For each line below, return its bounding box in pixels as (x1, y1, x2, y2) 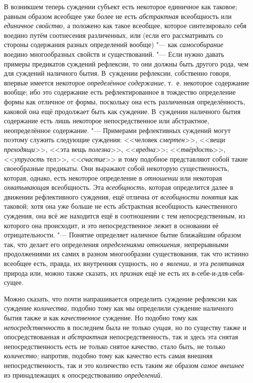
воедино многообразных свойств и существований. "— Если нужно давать (4, 49, 224, 59)
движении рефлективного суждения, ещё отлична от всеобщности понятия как (4, 191, 238, 201)
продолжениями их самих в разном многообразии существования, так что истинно (4, 249, 249, 259)
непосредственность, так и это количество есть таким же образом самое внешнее (4, 360, 244, 370)
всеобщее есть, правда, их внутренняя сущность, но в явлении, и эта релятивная (4, 258, 245, 268)
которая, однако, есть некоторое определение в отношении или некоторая (4, 172, 222, 183)
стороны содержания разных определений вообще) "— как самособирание (4, 39, 223, 50)
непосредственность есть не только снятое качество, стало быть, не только (4, 341, 225, 351)
